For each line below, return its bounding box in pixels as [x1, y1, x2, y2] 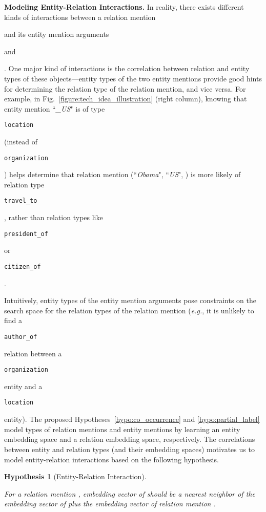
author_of [4, 333, 37, 340]
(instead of [4, 136, 38, 146]
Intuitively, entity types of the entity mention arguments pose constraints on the [4, 295, 257, 306]
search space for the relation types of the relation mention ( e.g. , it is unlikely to [4, 305, 254, 315]
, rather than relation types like [4, 212, 103, 223]
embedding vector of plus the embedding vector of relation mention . [4, 498, 216, 509]
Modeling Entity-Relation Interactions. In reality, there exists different [4, 2, 244, 12]
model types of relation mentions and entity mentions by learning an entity [4, 423, 240, 434]
